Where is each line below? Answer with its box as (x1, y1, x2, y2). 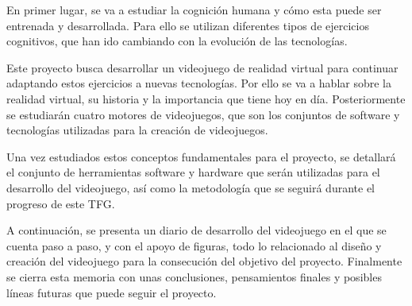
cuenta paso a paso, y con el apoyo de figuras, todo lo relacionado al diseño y (6, 237, 382, 254)
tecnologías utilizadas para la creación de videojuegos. (6, 122, 268, 138)
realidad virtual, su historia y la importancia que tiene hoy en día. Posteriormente (6, 90, 406, 107)
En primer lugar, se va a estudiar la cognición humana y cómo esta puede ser (6, 2, 382, 17)
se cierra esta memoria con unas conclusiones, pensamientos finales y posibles (6, 268, 382, 285)
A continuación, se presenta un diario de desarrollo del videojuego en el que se (6, 222, 387, 238)
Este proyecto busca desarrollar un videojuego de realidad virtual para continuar (6, 59, 399, 76)
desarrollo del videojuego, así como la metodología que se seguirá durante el (6, 179, 375, 196)
